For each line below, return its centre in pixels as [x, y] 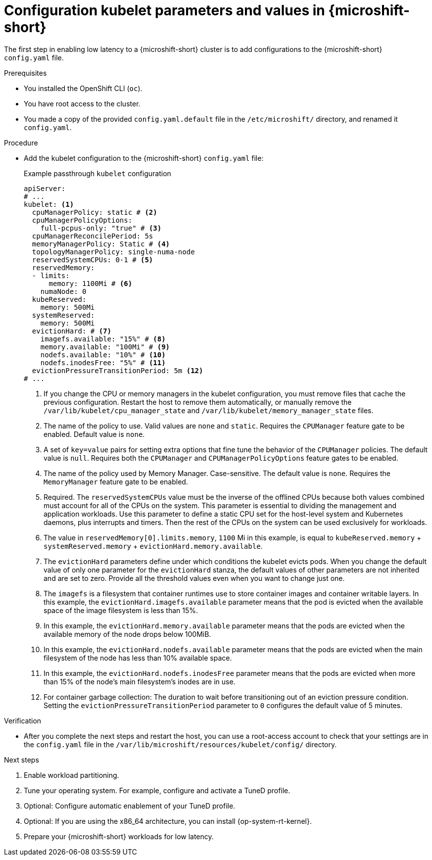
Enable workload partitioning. [72, 775]
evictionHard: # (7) [72, 331]
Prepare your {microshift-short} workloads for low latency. [119, 836]
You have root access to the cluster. [82, 103]
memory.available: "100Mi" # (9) [105, 347]
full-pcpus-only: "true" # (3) [101, 228]
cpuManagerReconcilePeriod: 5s [93, 236]
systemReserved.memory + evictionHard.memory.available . [153, 546]
